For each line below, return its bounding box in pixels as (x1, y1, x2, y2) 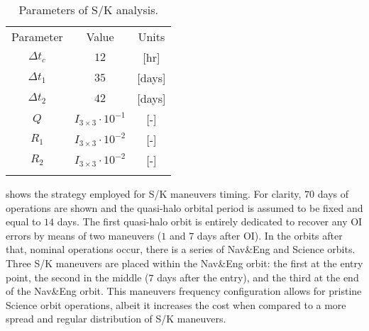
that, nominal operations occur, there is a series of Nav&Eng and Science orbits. (6, 242, 356, 257)
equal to (6, 214, 41, 229)
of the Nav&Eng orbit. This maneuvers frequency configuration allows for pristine (6, 284, 362, 298)
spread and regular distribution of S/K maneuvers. (6, 311, 226, 326)
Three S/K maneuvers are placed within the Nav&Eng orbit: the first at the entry (6, 255, 363, 270)
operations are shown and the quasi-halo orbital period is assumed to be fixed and (6, 200, 363, 215)
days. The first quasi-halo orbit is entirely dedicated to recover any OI (57, 214, 363, 229)
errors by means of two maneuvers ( (6, 228, 162, 242)
